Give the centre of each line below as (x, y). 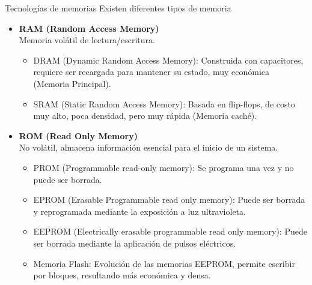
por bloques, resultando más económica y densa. (122, 275)
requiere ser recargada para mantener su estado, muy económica (151, 72)
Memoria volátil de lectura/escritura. (87, 40)
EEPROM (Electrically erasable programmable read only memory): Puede (170, 231)
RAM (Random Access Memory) (89, 28)
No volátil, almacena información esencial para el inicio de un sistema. (148, 147)
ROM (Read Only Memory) (78, 135)
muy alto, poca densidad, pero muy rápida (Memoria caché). (145, 115)
